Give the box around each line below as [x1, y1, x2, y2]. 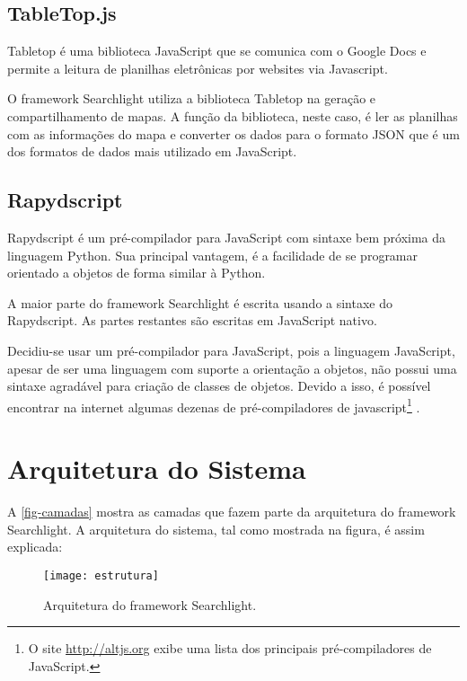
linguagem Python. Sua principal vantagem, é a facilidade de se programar [7, 245, 419, 264]
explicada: [7, 537, 63, 556]
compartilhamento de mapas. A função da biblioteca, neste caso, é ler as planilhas [7, 106, 458, 125]
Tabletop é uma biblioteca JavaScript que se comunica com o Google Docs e [7, 41, 427, 60]
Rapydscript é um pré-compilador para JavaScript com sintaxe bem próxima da [7, 227, 446, 246]
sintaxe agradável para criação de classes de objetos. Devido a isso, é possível [7, 376, 431, 395]
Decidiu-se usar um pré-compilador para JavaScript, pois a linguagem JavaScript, [7, 340, 455, 359]
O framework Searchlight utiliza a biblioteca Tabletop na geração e [7, 89, 376, 108]
